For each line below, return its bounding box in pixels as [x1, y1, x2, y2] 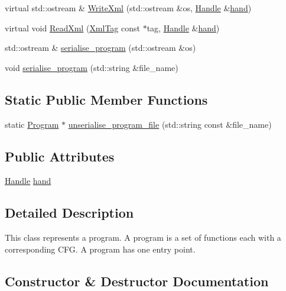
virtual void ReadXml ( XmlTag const [5, 21, 140, 34]
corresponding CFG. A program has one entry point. [5, 242, 196, 255]
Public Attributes [5, 147, 115, 165]
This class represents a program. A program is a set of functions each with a [5, 231, 281, 244]
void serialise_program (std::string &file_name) [5, 61, 178, 73]
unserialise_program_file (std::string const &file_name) [68, 118, 272, 130]
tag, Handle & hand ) [147, 21, 220, 34]
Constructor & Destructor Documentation [5, 271, 269, 290]
